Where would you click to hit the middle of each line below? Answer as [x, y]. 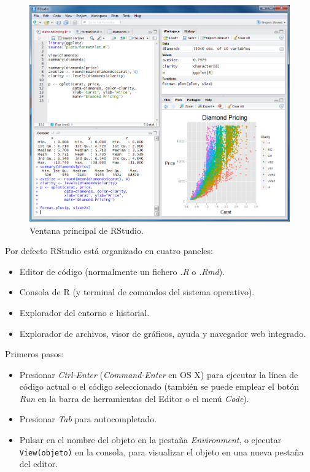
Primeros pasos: [35, 354]
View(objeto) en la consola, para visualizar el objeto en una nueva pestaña [161, 451]
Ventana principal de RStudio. [87, 230]
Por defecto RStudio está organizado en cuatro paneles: [109, 251]
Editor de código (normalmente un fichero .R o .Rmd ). [122, 271]
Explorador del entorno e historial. [84, 312]
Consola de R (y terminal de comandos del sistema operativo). [137, 292]
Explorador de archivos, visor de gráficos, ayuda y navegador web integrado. [163, 333]
